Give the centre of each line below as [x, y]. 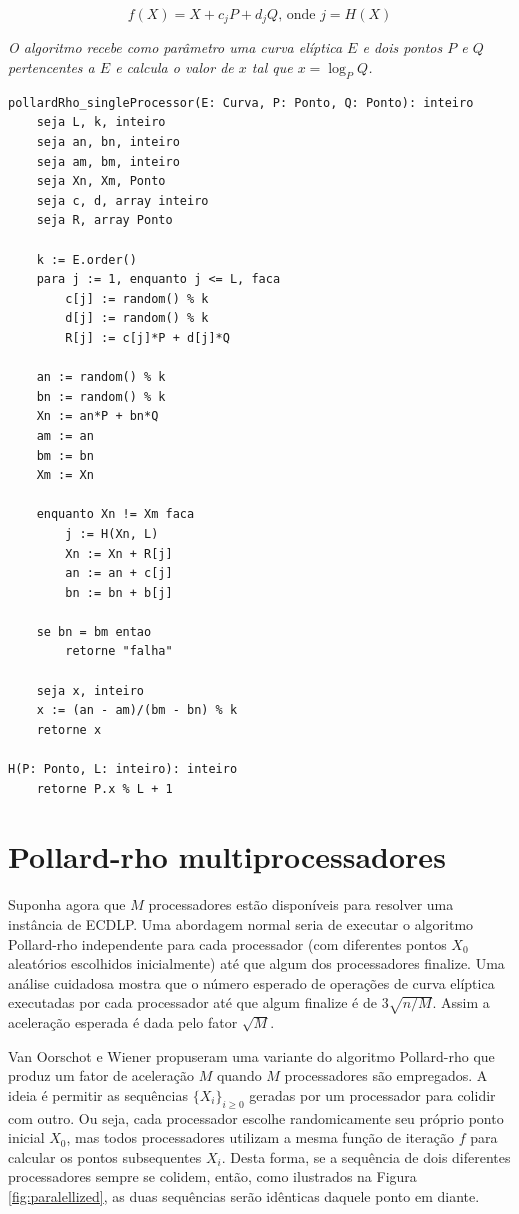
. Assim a [461, 1002]
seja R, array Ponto [104, 220]
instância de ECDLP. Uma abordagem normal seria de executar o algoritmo [241, 923]
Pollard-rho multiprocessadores [227, 856]
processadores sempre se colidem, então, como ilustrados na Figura [212, 1176]
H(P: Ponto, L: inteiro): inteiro [123, 769]
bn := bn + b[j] [119, 592]
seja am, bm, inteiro [108, 161]
